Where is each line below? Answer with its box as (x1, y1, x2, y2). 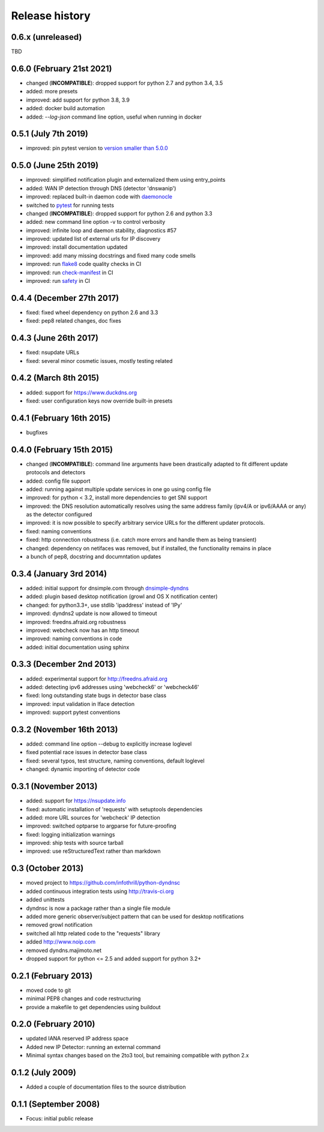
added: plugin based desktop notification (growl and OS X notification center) (26, 593, 218, 600)
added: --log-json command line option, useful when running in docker (26, 113, 202, 120)
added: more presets (26, 88, 78, 95)
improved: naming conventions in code (26, 635, 122, 642)
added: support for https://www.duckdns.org (26, 389, 137, 396)
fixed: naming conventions (26, 527, 92, 535)
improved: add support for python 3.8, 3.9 (26, 96, 130, 104)
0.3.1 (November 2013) (11, 781, 98, 791)
